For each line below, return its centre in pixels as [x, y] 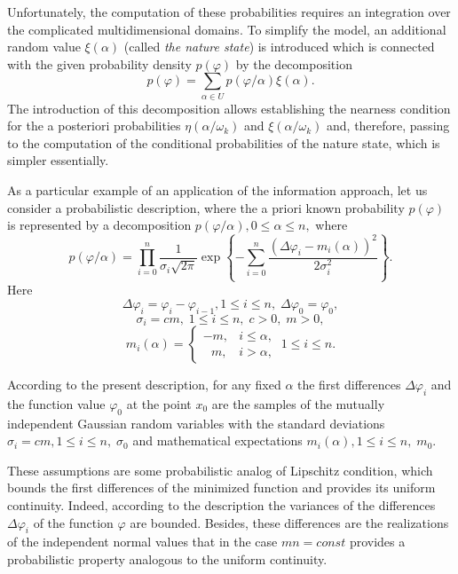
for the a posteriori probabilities [94, 126]
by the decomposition [294, 63]
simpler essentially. [58, 160]
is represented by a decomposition [99, 225]
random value [44, 47]
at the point [159, 403]
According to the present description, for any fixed [144, 385]
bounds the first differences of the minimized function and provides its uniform [221, 488]
